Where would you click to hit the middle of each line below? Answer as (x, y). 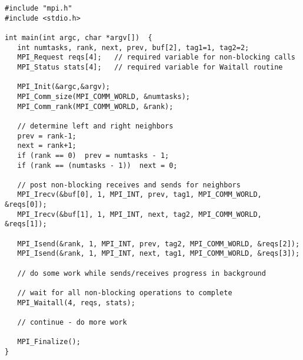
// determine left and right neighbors (95, 126)
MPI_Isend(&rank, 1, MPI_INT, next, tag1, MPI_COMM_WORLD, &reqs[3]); (159, 254)
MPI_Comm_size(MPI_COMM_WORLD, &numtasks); (104, 96)
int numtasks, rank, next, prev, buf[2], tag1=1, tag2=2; (133, 47)
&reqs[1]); (26, 224)
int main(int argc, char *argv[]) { (79, 37)
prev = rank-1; (47, 136)
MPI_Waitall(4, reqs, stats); (76, 303)
